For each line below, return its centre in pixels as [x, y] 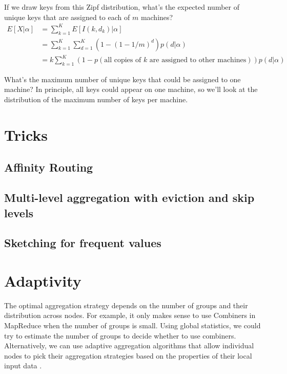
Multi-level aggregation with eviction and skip [129, 198]
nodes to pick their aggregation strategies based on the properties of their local [128, 355]
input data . [23, 366]
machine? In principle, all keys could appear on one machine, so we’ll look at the [131, 89]
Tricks [26, 134]
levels [19, 212]
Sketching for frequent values [83, 243]
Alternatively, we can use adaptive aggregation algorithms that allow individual [129, 345]
